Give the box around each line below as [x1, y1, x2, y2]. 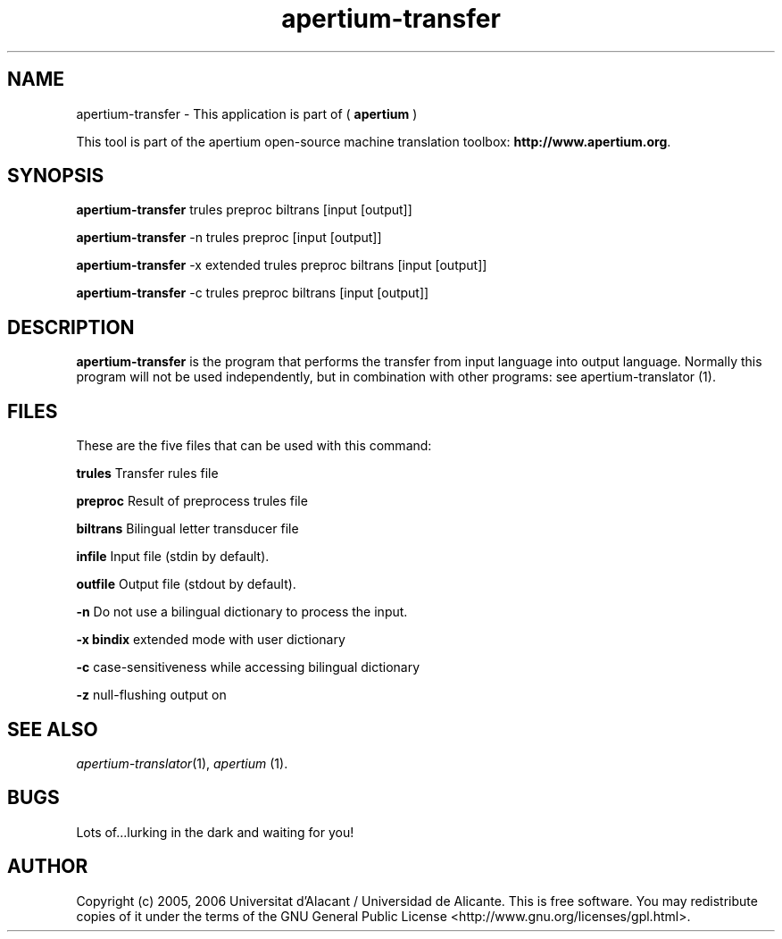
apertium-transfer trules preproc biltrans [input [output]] [76, 202, 412, 218]
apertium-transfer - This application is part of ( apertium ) [76, 105, 418, 122]
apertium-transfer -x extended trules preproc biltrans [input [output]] [76, 257, 487, 273]
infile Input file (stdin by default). [76, 549, 270, 565]
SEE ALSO [7, 717, 98, 741]
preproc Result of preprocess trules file [76, 493, 308, 509]
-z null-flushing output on [76, 687, 227, 703]
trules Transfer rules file [76, 465, 219, 482]
